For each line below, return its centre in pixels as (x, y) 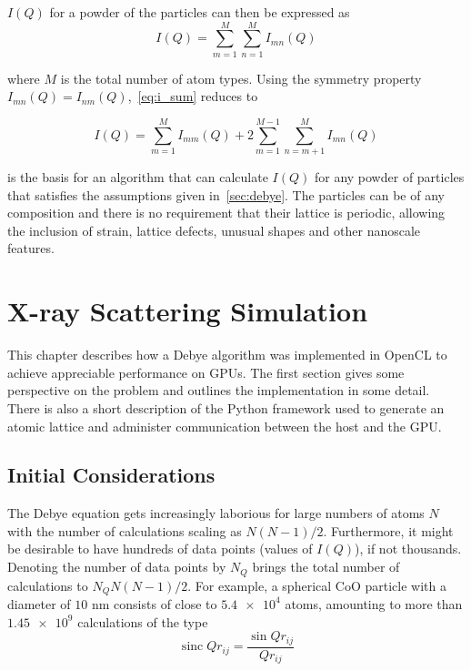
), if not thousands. (408, 549)
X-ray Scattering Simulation (188, 311)
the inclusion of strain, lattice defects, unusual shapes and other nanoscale (214, 230)
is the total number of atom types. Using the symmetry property (241, 78)
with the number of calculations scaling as (125, 530)
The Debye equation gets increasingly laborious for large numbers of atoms (216, 513)
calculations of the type (143, 621)
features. (31, 248)
